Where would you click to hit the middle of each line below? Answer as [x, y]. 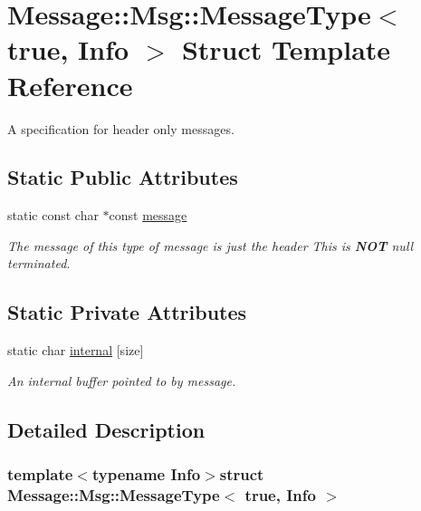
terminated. [39, 263]
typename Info [146, 474]
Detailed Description [106, 429]
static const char [53, 215]
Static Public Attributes [123, 177]
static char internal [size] [76, 350]
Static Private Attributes [127, 312]
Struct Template [286, 49]
